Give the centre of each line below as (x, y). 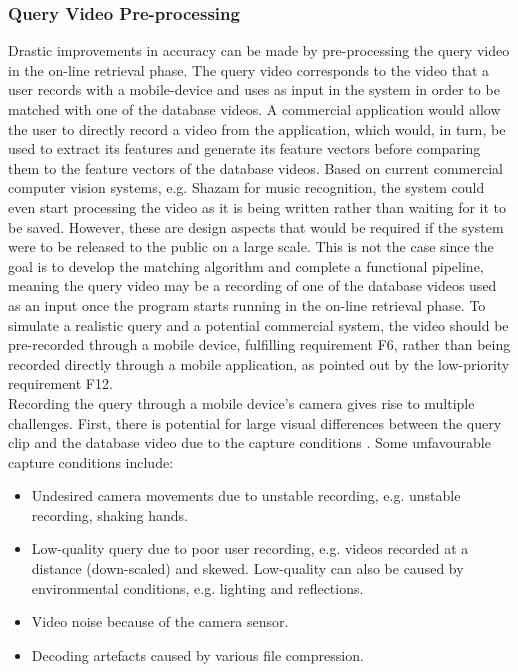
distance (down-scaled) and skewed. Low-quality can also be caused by (247, 568)
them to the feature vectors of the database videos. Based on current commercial (255, 167)
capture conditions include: (91, 461)
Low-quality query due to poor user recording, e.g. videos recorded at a (250, 548)
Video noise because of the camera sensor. (160, 621)
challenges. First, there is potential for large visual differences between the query (255, 422)
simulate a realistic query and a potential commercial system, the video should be (258, 324)
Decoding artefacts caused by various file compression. (197, 654)
